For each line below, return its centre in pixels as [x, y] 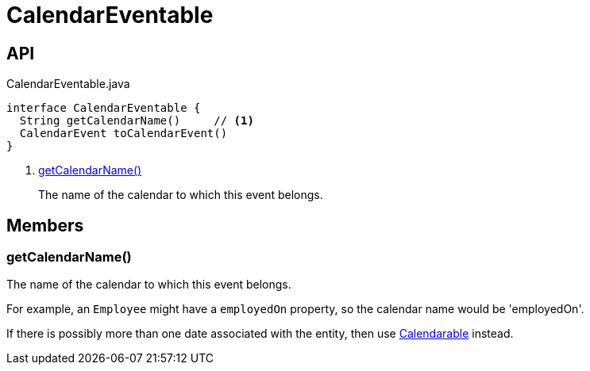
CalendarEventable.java [68, 84]
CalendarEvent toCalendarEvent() [123, 134]
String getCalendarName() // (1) [137, 121]
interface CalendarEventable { [104, 108]
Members [45, 225]
